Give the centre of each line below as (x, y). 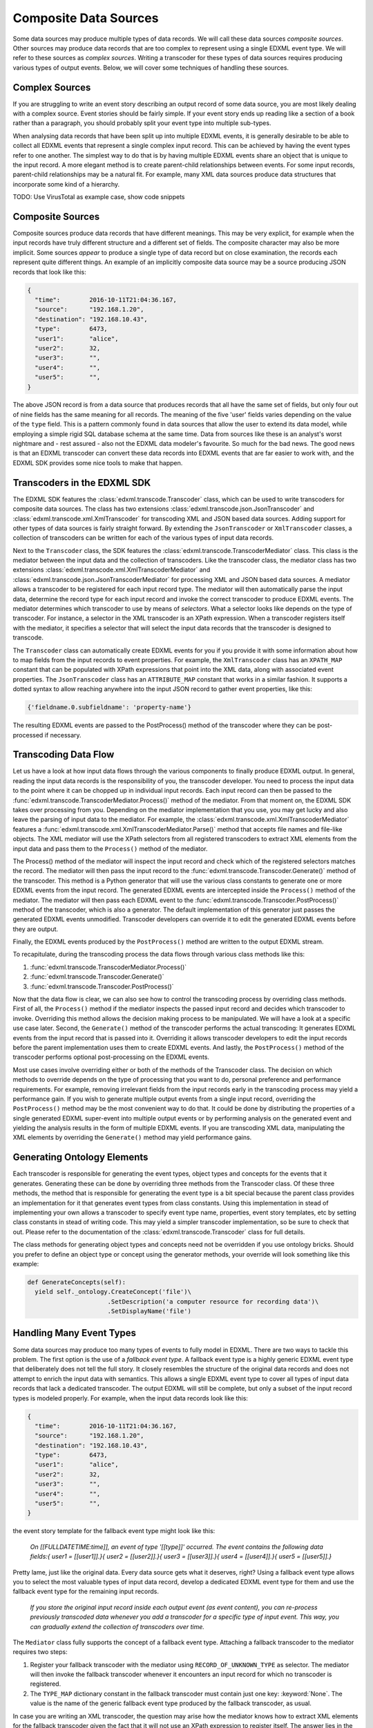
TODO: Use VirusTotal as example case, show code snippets (99, 197)
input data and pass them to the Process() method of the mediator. (110, 848)
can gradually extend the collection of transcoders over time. (117, 1626)
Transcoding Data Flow (64, 754)
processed (28, 735)
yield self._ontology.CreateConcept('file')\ (113, 1292)
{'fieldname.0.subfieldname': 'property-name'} (109, 707)
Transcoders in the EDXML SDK (82, 483)
